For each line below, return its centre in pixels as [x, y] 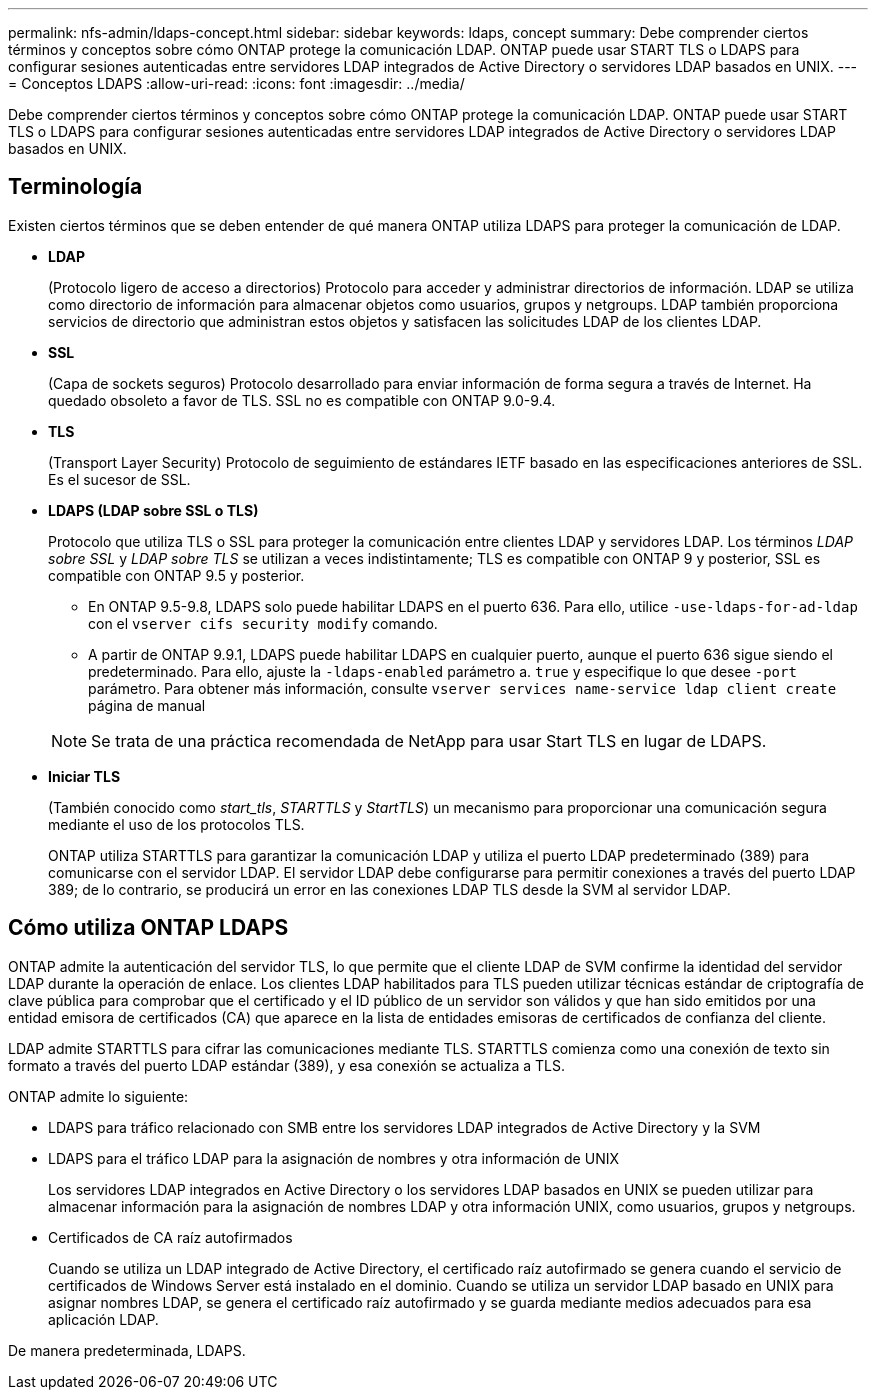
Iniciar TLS [84, 776]
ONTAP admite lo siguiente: [98, 1096]
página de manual [147, 705]
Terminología [75, 187]
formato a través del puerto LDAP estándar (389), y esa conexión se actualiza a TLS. [286, 1065]
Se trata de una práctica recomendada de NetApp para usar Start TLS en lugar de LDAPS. [429, 740]
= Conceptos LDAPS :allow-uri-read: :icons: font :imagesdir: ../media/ [236, 83]
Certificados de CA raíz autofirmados [170, 1237]
